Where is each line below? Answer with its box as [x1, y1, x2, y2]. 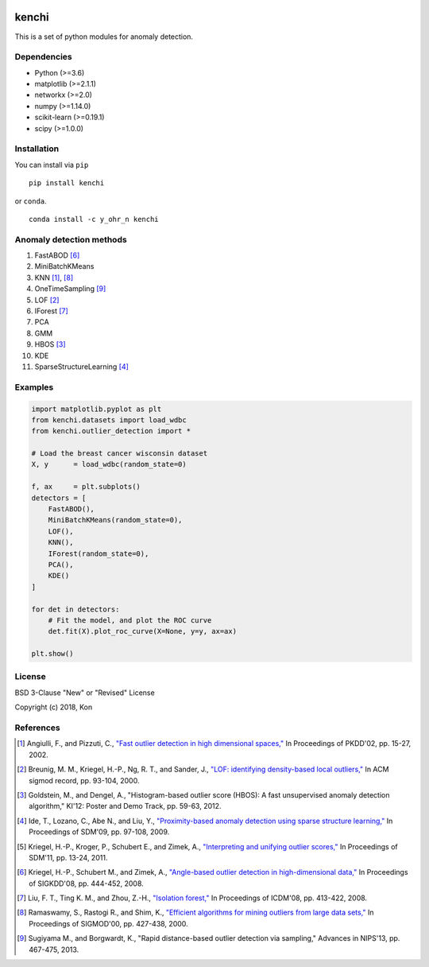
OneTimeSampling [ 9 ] [34, 284, 106, 293]
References [14, 722, 60, 733]
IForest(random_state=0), [48, 549, 149, 558]
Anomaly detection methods [14, 234, 127, 245]
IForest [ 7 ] [34, 306, 69, 316]
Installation [14, 143, 60, 154]
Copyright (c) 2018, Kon [14, 702, 93, 712]
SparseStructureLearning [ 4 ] [34, 362, 129, 371]
